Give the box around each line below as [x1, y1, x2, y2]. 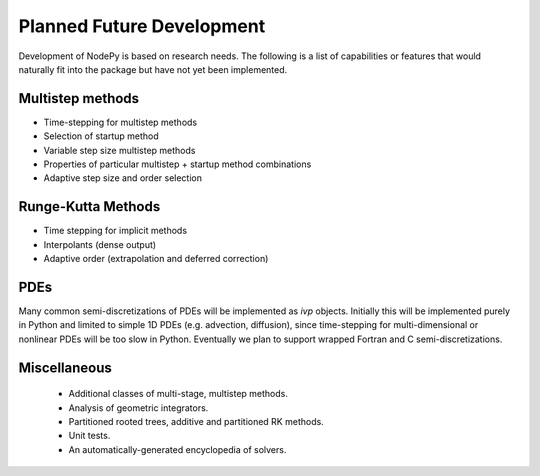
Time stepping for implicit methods [43, 225, 188, 237]
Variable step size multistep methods [43, 144, 196, 156]
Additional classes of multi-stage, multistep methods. [68, 388, 289, 400]
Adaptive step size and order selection [43, 172, 202, 184]
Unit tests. [68, 430, 111, 442]
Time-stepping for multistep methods [43, 116, 198, 128]
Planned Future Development [18, 15, 266, 37]
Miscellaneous [18, 359, 112, 376]
